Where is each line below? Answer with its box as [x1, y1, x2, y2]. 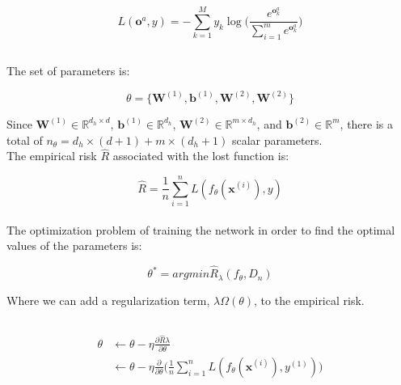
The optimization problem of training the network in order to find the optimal [6, 221, 395, 238]
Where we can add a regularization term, [6, 291, 210, 308]
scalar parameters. [231, 131, 323, 148]
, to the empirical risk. [254, 291, 365, 308]
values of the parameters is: [6, 237, 142, 254]
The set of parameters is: [6, 61, 130, 78]
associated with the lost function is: [112, 147, 289, 164]
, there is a [340, 115, 394, 132]
